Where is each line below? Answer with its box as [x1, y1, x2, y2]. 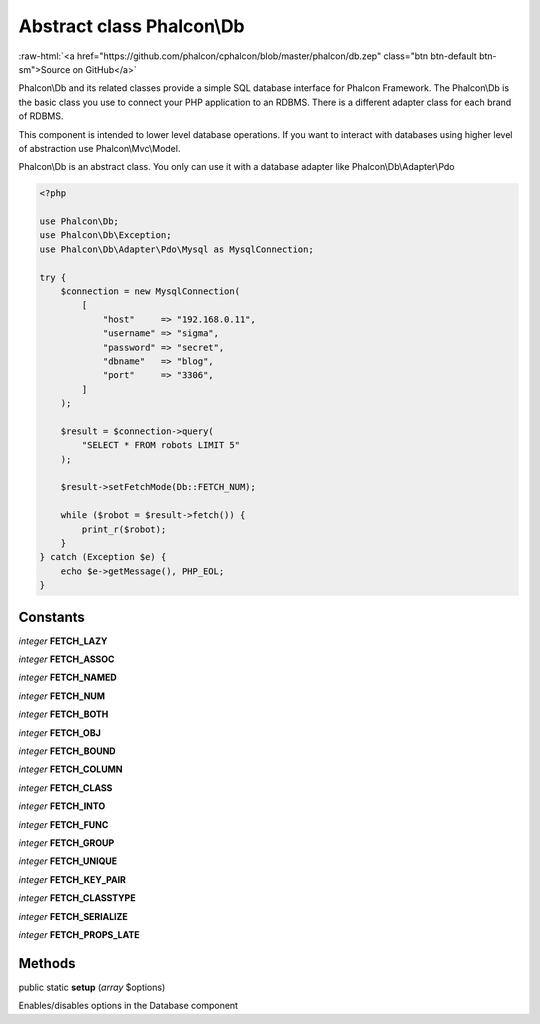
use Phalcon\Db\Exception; [39, 230, 172, 241]
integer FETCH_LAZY [18, 635, 108, 647]
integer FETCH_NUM [18, 690, 105, 702]
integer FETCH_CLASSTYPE [18, 892, 136, 904]
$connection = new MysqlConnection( [60, 286, 240, 297]
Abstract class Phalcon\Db [18, 15, 245, 37]
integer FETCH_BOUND [18, 745, 116, 757]
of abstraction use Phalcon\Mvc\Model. [18, 142, 181, 154]
